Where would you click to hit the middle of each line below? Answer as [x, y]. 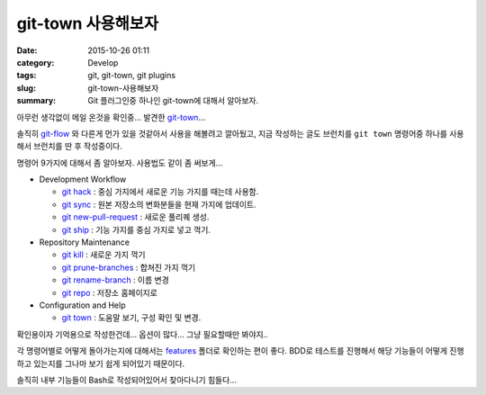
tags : [27, 76]
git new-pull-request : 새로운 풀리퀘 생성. [135, 217]
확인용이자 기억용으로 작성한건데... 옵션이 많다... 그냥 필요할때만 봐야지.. [143, 334]
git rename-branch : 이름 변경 [116, 280]
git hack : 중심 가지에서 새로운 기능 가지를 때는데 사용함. [160, 192]
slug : [26, 88]
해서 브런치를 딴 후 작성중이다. [70, 146]
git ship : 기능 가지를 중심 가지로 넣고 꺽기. [136, 229]
